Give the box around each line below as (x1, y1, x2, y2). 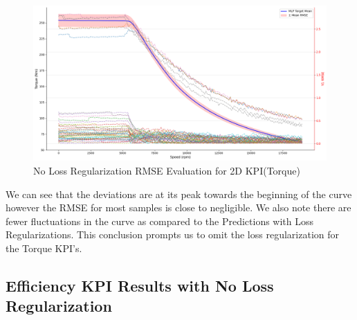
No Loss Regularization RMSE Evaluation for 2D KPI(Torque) (33, 163, 300, 178)
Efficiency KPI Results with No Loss (6, 274, 274, 296)
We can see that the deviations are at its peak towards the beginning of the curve (6, 186, 352, 201)
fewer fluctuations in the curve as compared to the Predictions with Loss (6, 213, 314, 228)
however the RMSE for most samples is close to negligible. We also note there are (6, 200, 351, 215)
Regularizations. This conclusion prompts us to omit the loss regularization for (6, 227, 339, 242)
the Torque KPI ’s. (6, 240, 82, 255)
